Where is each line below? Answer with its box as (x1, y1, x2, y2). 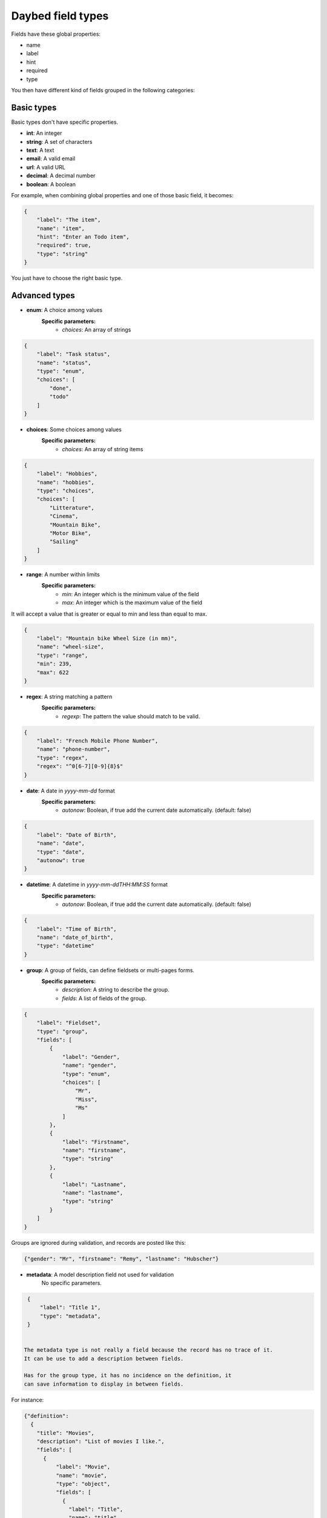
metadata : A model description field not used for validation (26, 1271, 174, 1278)
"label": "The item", (36, 216, 101, 223)
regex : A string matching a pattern (26, 693, 113, 700)
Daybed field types (11, 9, 109, 22)
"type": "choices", (36, 487, 95, 494)
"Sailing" (49, 538, 79, 545)
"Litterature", (49, 504, 95, 511)
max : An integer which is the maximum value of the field (62, 599, 203, 607)
